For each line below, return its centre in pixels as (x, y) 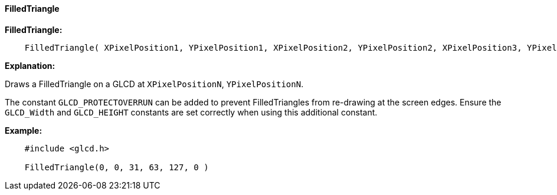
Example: (24, 130)
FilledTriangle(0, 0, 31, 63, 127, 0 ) (117, 167)
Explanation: (30, 65)
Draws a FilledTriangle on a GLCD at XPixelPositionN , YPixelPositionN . (154, 84)
